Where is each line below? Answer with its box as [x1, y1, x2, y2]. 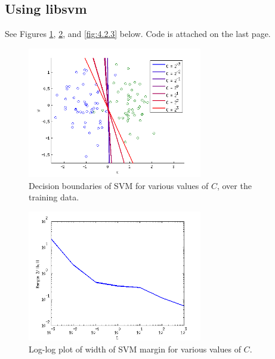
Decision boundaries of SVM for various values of [29, 179, 209, 191]
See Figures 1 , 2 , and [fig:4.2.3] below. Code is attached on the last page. [5, 27, 271, 40]
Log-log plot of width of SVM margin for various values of [29, 342, 241, 355]
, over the [217, 179, 252, 191]
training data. [29, 191, 79, 203]
